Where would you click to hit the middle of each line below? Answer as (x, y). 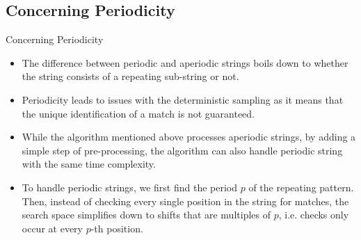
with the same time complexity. (89, 164)
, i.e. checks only (314, 215)
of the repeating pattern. (301, 187)
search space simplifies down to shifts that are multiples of (146, 215)
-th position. (117, 228)
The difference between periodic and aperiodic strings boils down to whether (185, 62)
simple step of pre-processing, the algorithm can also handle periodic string (182, 150)
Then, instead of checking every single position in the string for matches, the (185, 201)
